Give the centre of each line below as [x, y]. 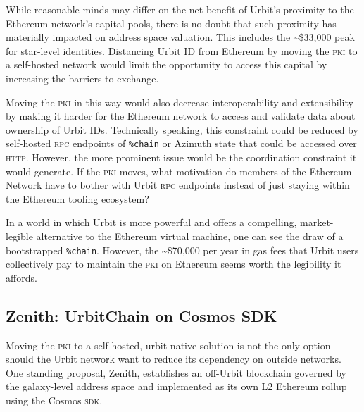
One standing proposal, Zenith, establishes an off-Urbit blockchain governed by [176, 372]
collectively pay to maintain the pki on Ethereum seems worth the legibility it [174, 264]
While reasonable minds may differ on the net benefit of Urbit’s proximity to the [180, 9]
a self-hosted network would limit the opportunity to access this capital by [167, 64]
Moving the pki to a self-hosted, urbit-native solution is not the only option [168, 345]
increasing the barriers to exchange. [82, 78]
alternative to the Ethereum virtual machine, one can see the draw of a [190, 236]
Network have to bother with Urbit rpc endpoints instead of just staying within [178, 185]
